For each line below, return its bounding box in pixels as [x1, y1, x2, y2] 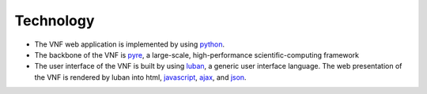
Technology [14, 12, 95, 29]
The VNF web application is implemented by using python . [34, 39, 225, 49]
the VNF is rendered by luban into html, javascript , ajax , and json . [34, 72, 247, 82]
